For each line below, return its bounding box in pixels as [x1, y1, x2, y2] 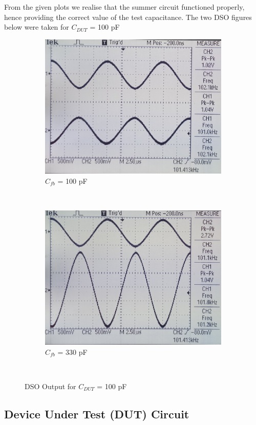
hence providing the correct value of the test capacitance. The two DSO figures [4, 11, 252, 22]
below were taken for [4, 22, 69, 32]
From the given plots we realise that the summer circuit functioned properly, [4, 2, 245, 12]
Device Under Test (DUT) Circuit [4, 406, 189, 421]
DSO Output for [25, 380, 76, 391]
